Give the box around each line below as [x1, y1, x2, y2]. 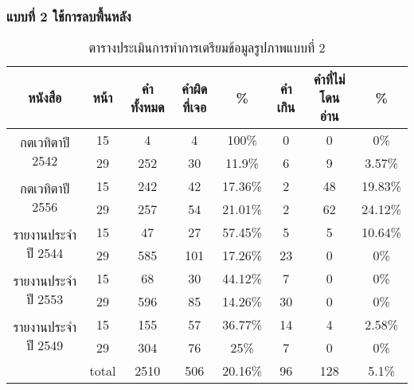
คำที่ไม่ [314, 70, 346, 89]
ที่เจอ [182, 97, 207, 116]
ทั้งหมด [131, 97, 165, 116]
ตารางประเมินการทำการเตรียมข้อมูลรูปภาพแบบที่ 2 [88, 38, 326, 57]
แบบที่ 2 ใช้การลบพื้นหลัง [6, 6, 131, 25]
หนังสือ [28, 88, 62, 107]
